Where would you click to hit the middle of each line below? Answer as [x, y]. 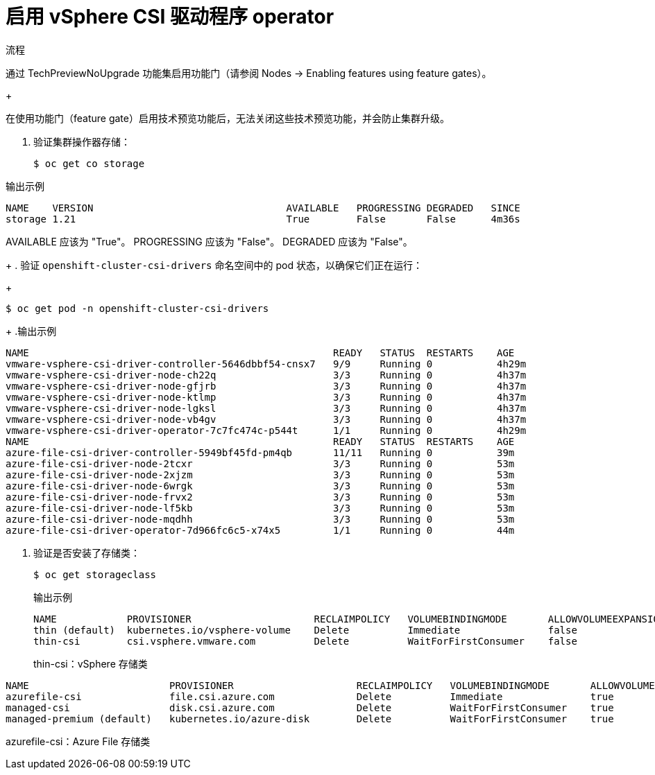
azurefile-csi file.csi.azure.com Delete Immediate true [310, 696]
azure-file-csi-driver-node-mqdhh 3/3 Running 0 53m [260, 519]
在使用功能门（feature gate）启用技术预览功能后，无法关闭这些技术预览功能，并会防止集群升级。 [228, 118]
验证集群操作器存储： [82, 141]
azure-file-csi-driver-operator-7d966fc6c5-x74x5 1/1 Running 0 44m [260, 530]
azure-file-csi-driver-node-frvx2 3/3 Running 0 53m [260, 497]
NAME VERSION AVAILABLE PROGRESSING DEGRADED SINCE [263, 208]
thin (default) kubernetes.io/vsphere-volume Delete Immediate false [305, 630]
